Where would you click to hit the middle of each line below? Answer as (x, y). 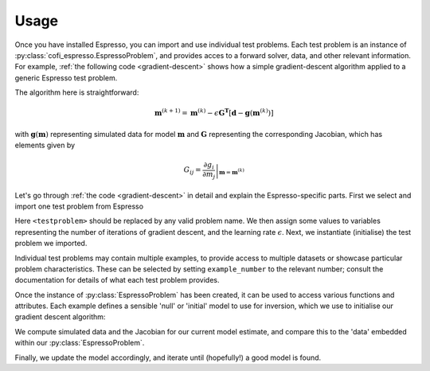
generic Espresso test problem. (66, 78)
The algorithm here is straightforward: (77, 92)
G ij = (193, 171)
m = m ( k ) (232, 172)
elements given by (45, 145)
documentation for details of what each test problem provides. (117, 280)
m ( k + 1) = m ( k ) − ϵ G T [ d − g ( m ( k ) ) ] (214, 112)
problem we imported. (51, 244)
